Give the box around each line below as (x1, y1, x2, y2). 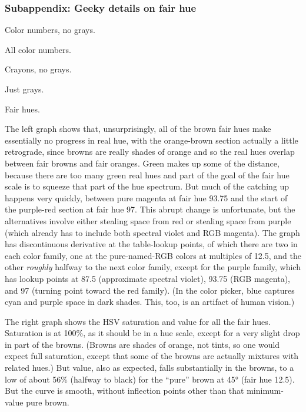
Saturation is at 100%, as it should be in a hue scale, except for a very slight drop (5, 327, 300, 339)
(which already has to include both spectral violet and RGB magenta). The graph (5, 226, 300, 238)
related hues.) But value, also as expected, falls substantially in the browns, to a (5, 361, 294, 374)
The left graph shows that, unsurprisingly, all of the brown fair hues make (5, 122, 271, 135)
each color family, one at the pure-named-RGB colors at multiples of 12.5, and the (5, 249, 301, 261)
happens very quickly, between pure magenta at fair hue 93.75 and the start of (5, 191, 288, 204)
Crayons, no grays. (5, 63, 72, 75)
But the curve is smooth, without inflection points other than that (5, 384, 244, 397)
